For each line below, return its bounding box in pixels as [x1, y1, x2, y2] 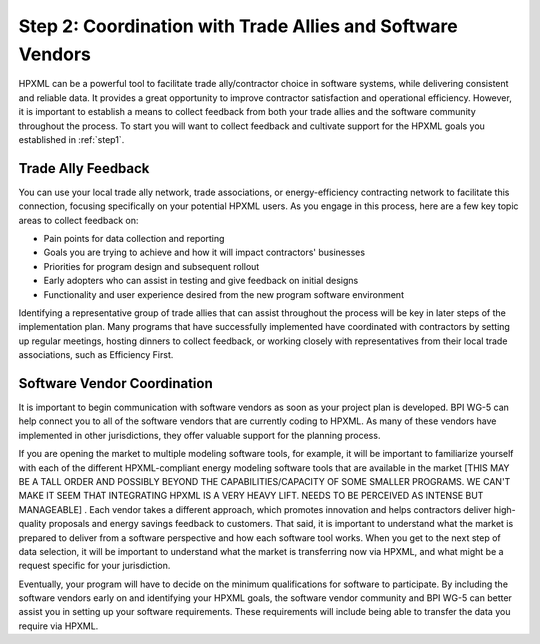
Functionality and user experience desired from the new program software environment [43, 288, 405, 300]
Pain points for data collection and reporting [43, 232, 225, 244]
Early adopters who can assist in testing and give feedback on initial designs [43, 275, 359, 287]
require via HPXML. [18, 620, 99, 632]
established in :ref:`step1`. [18, 133, 125, 145]
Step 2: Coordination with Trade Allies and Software [18, 15, 459, 37]
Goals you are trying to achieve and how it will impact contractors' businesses [43, 246, 365, 259]
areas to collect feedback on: [18, 214, 139, 226]
